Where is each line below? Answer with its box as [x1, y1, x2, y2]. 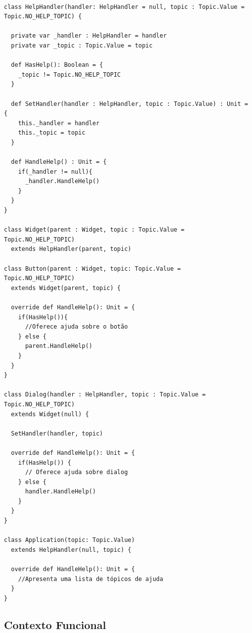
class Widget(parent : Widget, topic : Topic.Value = [4, 226, 185, 234]
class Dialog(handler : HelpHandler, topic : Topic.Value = [4, 391, 206, 398]
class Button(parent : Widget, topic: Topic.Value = [4, 265, 181, 272]
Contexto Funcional [4, 617, 106, 632]
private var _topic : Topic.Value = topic [11, 42, 153, 49]
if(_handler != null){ [18, 168, 92, 175]
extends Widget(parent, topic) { [11, 284, 121, 292]
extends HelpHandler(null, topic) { [11, 546, 131, 553]
